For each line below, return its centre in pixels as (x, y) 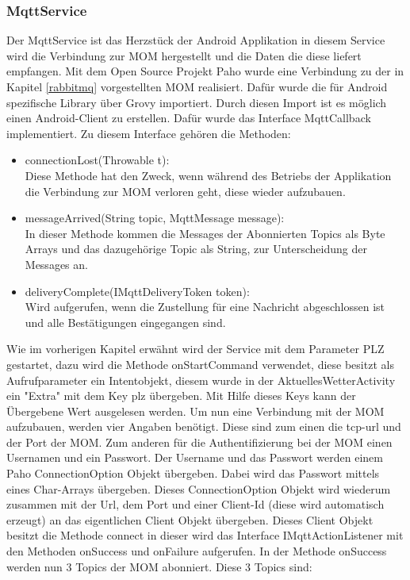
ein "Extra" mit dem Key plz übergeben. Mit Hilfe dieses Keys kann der (181, 396)
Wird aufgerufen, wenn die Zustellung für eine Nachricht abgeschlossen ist (205, 307)
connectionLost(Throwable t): (97, 160)
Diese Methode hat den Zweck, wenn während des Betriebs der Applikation (208, 175)
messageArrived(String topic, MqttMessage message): (155, 218)
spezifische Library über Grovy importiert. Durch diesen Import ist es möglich (197, 102)
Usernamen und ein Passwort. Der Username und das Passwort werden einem (195, 457)
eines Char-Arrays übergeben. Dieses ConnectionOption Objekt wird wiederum (199, 488)
